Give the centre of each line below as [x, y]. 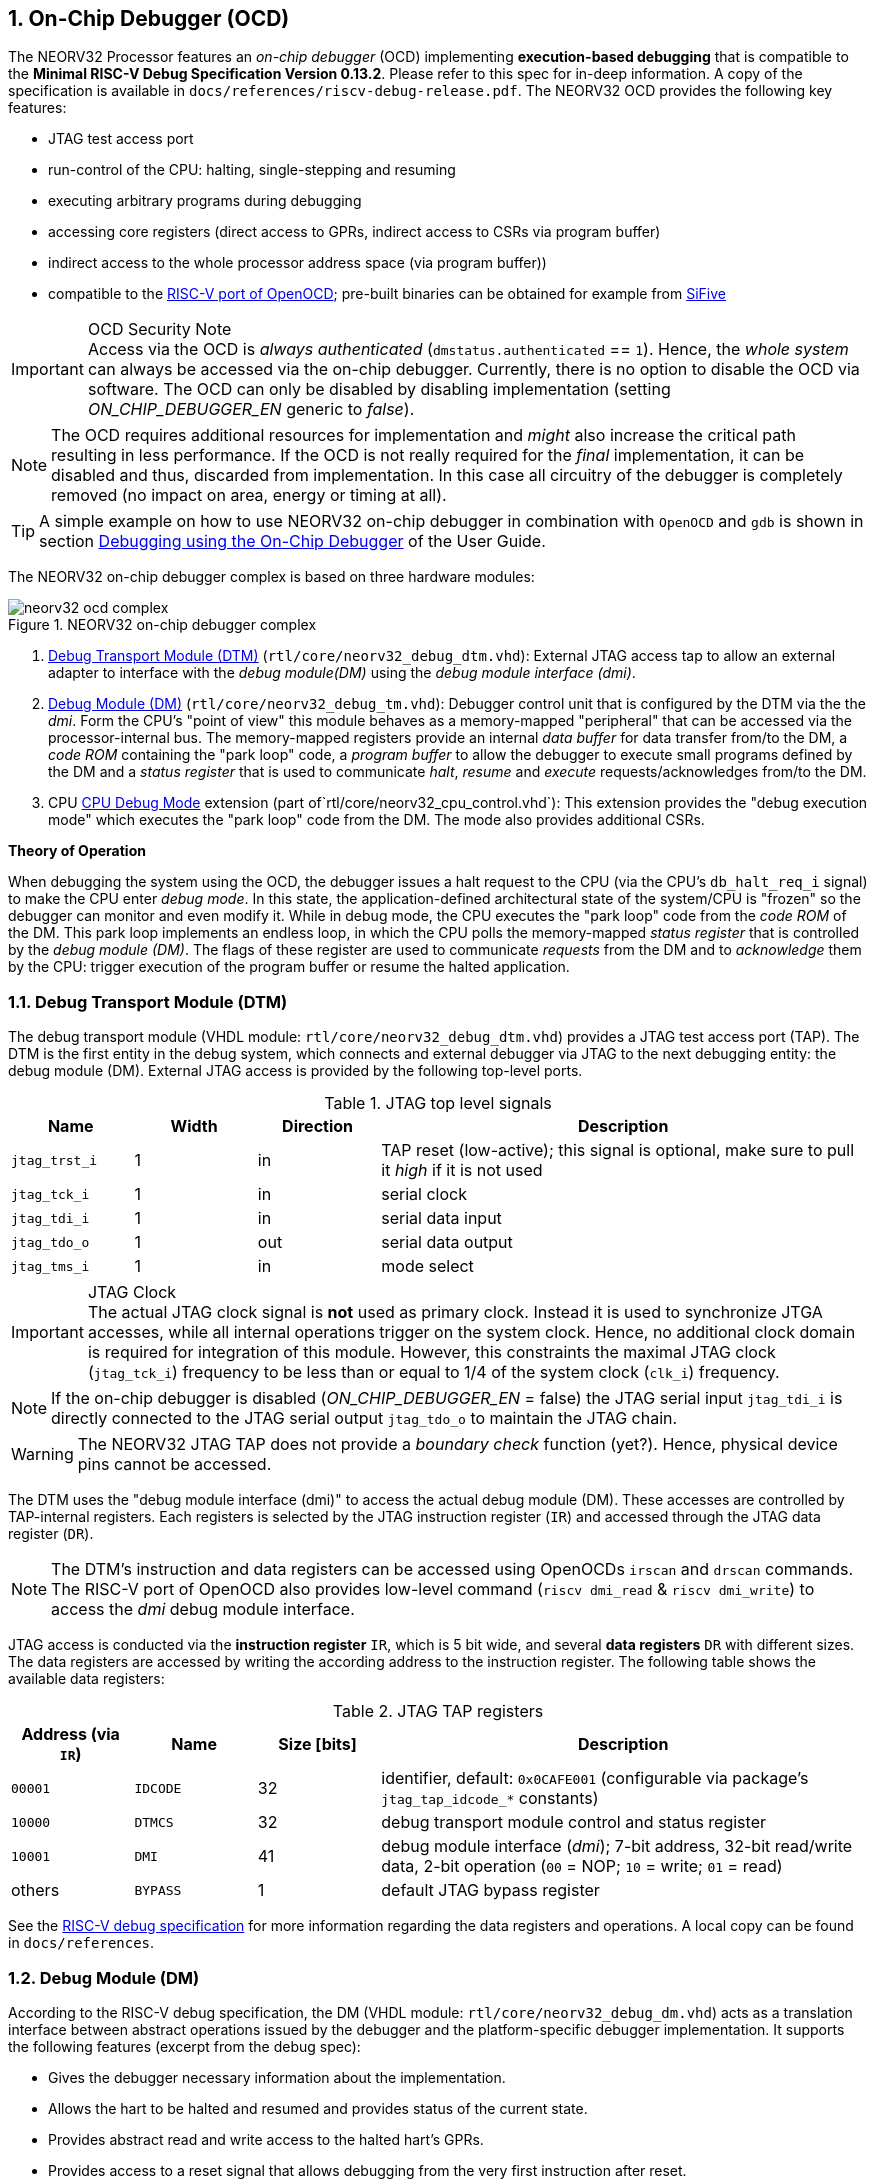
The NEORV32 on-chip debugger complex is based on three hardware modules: [271, 577]
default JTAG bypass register [490, 1890]
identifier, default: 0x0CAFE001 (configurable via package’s [595, 1778]
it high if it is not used [462, 1170]
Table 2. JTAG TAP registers [438, 1711]
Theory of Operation [77, 851]
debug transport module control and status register [573, 1822]
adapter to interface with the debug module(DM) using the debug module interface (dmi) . [342, 673]
